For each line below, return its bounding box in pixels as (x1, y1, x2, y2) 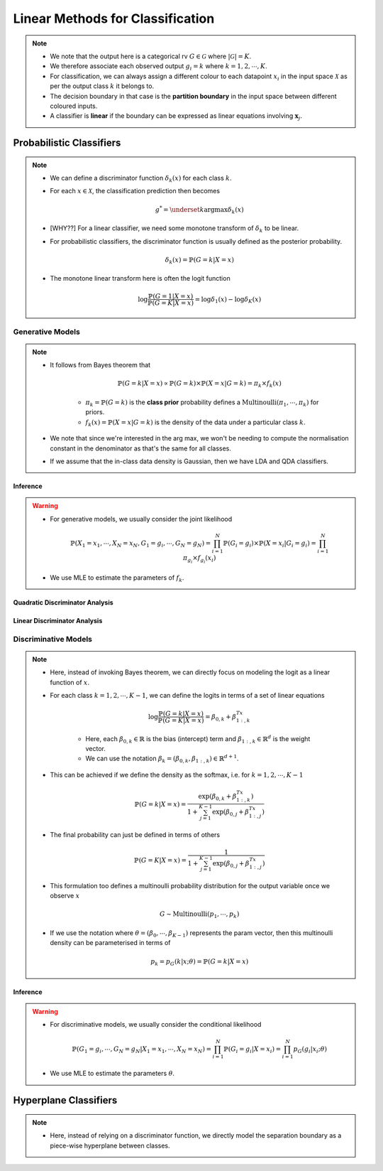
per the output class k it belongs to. (50, 82, 155, 90)
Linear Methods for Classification (13, 11, 215, 26)
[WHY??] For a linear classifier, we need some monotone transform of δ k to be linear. (50, 224, 299, 234)
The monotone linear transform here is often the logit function (50, 274, 231, 283)
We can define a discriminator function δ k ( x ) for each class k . (50, 174, 232, 184)
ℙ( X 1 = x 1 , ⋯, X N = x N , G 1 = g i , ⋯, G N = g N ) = (70, 539, 211, 549)
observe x (50, 892, 80, 900)
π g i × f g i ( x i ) (183, 554, 216, 564)
